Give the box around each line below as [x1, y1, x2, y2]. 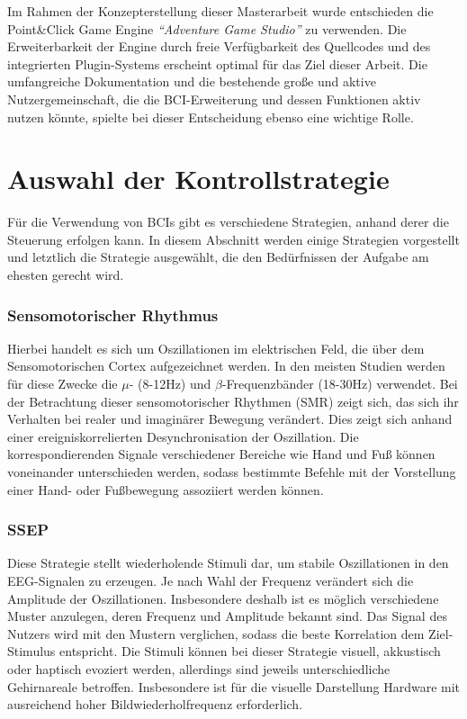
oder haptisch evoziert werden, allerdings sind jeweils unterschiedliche [7, 660, 391, 678]
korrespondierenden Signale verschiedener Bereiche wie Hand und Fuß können [7, 445, 436, 463]
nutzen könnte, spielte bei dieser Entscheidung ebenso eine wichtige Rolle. [7, 107, 414, 126]
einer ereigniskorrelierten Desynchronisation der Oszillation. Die [7, 427, 359, 445]
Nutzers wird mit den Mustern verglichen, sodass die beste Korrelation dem [7, 624, 425, 643]
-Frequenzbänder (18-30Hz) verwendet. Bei [221, 374, 458, 393]
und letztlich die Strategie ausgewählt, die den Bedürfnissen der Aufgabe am [7, 247, 429, 266]
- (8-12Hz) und [129, 374, 211, 393]
